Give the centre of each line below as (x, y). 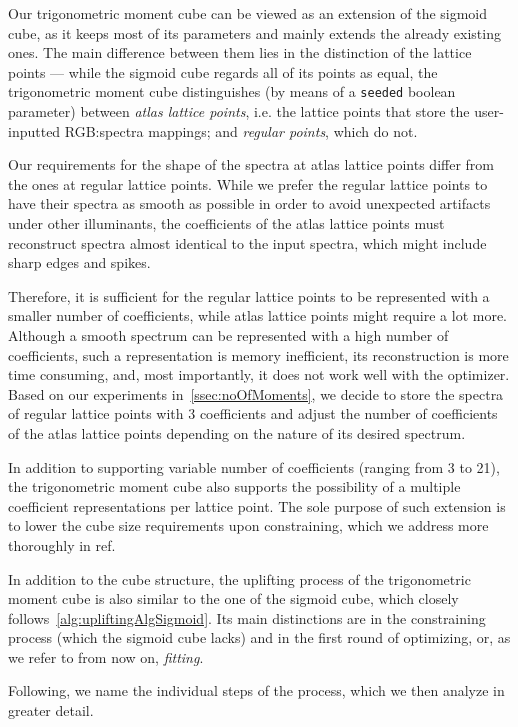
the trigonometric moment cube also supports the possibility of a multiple (234, 486)
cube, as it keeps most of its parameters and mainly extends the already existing (254, 32)
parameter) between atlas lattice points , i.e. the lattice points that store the (239, 111)
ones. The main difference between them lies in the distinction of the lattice (240, 52)
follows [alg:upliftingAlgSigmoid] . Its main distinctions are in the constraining (247, 617)
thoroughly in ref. (62, 544)
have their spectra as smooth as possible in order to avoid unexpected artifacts (249, 203)
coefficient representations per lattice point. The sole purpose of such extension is (257, 505)
